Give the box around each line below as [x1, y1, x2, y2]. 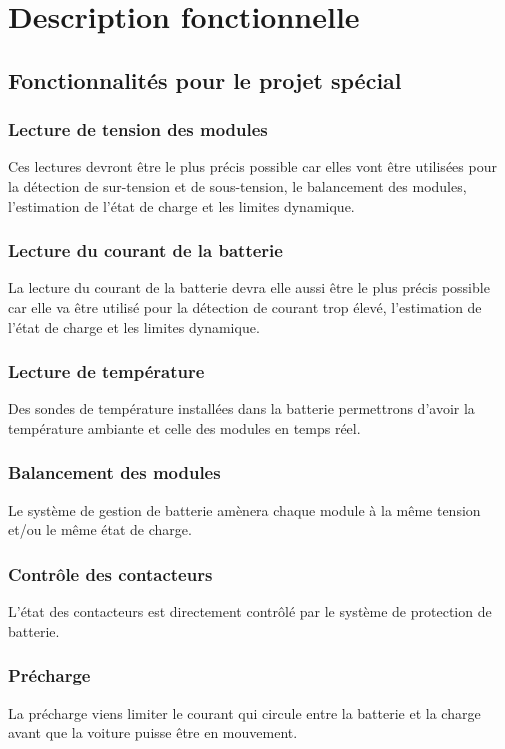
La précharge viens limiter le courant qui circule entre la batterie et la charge [8, 702, 481, 723]
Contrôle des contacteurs [8, 561, 213, 586]
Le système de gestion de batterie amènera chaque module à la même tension [8, 499, 481, 520]
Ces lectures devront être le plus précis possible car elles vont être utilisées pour [8, 156, 497, 177]
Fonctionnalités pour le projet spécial [8, 64, 402, 95]
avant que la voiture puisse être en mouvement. [8, 722, 298, 743]
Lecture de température [8, 359, 205, 384]
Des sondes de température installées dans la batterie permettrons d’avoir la [8, 398, 475, 419]
